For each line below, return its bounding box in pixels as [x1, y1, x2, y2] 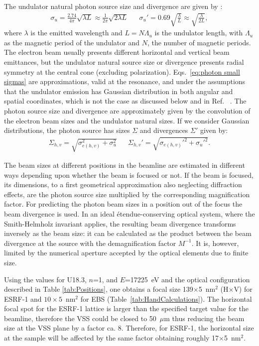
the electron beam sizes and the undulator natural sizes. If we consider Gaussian [4, 115, 250, 125]
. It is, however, [191, 237, 239, 248]
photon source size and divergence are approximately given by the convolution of [4, 105, 251, 115]
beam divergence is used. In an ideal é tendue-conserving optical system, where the [4, 208, 255, 219]
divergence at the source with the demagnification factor [4, 237, 176, 248]
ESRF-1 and [4, 293, 42, 304]
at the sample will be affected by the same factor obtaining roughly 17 [4, 333, 219, 343]
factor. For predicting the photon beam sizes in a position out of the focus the [4, 199, 243, 209]
